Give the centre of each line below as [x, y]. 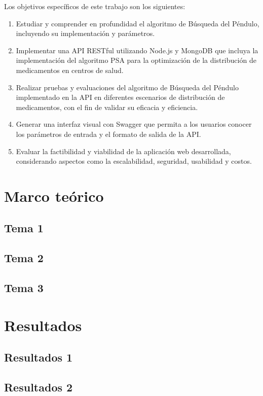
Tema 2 [24, 258]
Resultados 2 [39, 387]
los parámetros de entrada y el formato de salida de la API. [108, 134]
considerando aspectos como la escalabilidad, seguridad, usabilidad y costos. [134, 161]
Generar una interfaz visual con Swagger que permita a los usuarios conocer [134, 124]
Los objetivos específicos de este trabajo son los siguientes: [95, 6]
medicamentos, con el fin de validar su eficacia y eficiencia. [107, 107]
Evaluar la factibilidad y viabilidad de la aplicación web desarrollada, [123, 151]
